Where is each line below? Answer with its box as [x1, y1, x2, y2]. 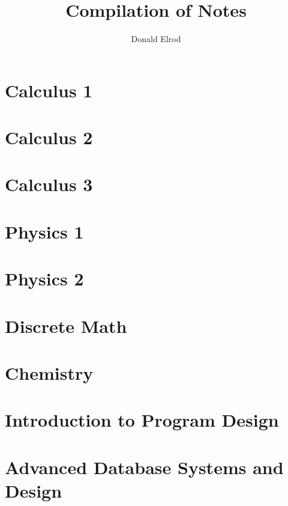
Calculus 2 [5, 125, 93, 150]
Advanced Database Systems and [5, 454, 284, 479]
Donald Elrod [131, 32, 181, 45]
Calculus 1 [5, 78, 93, 102]
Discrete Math [5, 313, 127, 338]
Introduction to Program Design [5, 407, 279, 432]
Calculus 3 [5, 172, 93, 197]
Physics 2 [5, 266, 84, 291]
